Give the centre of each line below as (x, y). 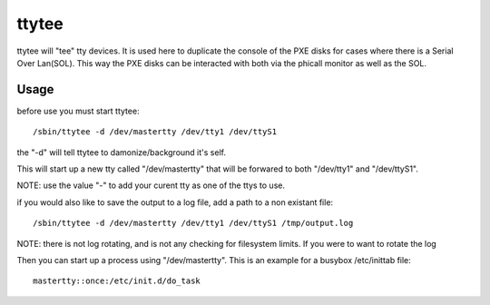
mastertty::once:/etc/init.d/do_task (117, 281)
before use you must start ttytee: (78, 111)
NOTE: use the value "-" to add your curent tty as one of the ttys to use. (151, 185)
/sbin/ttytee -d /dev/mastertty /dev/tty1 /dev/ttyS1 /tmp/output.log (193, 223)
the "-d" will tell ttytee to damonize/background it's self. (122, 152)
